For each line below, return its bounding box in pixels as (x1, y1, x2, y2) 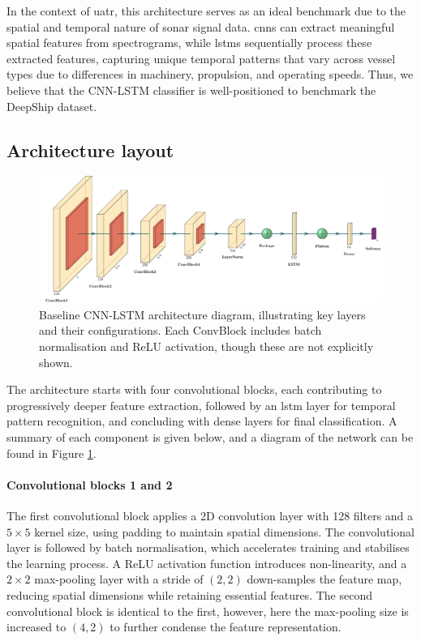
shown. (39, 353, 73, 370)
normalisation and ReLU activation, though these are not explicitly (39, 338, 374, 355)
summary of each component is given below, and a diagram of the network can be (6, 429, 414, 446)
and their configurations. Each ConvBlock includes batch (39, 322, 322, 339)
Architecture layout (6, 137, 174, 162)
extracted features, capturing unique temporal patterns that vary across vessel (6, 49, 396, 66)
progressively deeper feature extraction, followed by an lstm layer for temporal (6, 396, 396, 413)
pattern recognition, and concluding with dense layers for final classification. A (6, 412, 397, 429)
